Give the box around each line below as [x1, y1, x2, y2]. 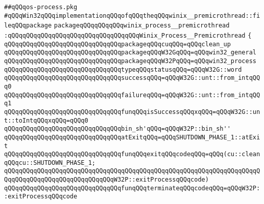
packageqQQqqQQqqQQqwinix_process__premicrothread [54, 22, 230, 30]
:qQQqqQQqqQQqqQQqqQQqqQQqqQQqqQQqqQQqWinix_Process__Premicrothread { [4, 32, 252, 39]
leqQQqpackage [4, 22, 52, 30]
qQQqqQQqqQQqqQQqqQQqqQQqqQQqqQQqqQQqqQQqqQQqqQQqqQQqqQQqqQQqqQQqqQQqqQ [4, 167, 260, 175]
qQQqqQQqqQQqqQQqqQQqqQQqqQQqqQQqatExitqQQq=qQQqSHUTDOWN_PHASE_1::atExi [4, 133, 260, 141]
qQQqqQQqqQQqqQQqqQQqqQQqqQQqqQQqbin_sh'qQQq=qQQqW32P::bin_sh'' [4, 125, 231, 133]
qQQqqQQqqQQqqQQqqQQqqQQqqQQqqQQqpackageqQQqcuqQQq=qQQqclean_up [4, 40, 231, 48]
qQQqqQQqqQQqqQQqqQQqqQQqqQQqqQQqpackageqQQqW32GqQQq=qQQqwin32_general [4, 49, 256, 56]
